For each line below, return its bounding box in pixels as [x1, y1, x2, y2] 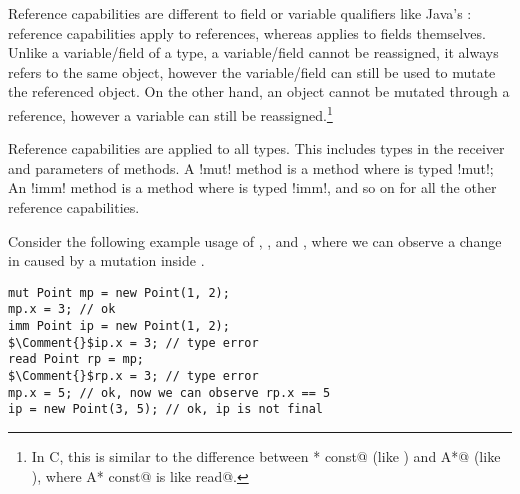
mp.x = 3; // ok [8, 302, 116, 317]
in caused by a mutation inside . [8, 250, 205, 271]
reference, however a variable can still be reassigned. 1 [8, 101, 333, 125]
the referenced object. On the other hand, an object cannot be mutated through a [8, 81, 510, 102]
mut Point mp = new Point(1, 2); [8, 285, 230, 300]
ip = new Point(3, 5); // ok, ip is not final [8, 402, 323, 417]
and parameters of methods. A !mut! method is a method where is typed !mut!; [8, 157, 494, 178]
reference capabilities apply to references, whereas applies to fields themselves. [8, 22, 486, 43]
